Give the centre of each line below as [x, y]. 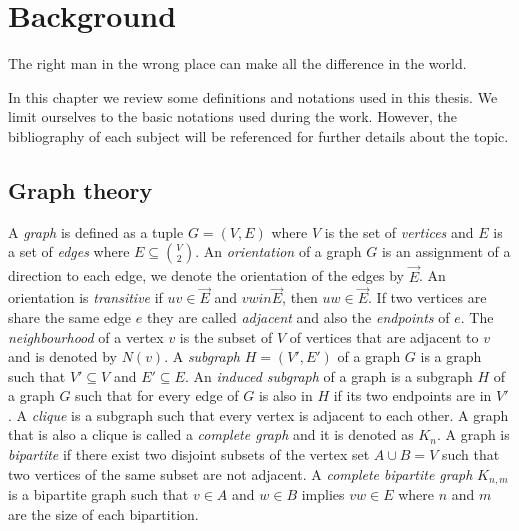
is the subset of [226, 336]
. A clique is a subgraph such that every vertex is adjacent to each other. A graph [258, 414]
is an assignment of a [446, 251]
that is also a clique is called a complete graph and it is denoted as [211, 434]
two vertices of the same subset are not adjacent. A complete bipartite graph [240, 473]
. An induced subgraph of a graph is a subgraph [328, 375]
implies [323, 494]
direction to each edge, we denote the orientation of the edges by [206, 275]
